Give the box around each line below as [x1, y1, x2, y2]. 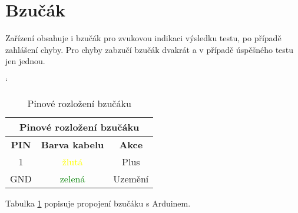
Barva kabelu [41, 137, 104, 151]
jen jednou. [5, 55, 45, 67]
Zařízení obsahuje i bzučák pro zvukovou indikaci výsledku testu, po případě [5, 32, 282, 44]
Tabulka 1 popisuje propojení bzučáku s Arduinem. [5, 197, 191, 209]
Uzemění [113, 171, 149, 185]
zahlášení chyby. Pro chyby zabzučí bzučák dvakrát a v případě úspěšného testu [5, 43, 294, 55]
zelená [59, 171, 85, 185]
